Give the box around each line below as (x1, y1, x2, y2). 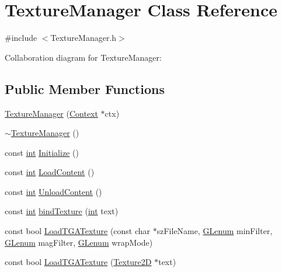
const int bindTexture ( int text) (5, 205, 119, 217)
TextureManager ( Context (5, 107, 98, 119)
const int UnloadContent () (5, 185, 102, 197)
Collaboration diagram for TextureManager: (5, 51, 162, 63)
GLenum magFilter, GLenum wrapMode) (5, 236, 153, 248)
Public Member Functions (5, 79, 165, 97)
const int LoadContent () (5, 166, 95, 178)
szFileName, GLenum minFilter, (156, 225, 273, 237)
